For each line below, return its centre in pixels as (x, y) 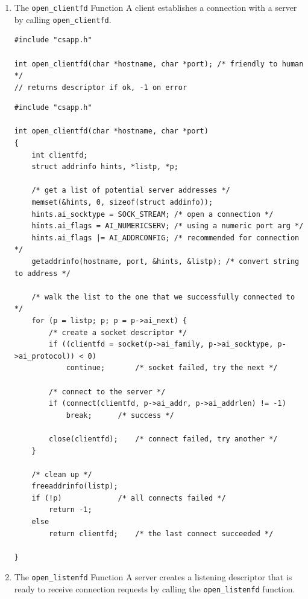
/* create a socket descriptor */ (118, 332)
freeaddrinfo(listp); (75, 486)
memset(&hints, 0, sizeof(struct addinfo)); (122, 203)
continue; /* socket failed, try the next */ (172, 368)
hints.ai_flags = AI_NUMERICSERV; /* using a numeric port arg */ (168, 226)
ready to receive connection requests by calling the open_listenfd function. (155, 589)
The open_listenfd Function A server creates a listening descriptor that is (153, 577)
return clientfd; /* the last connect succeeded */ (161, 533)
